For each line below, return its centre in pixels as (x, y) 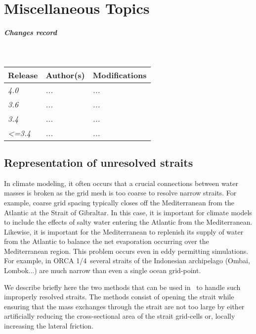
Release (23, 75)
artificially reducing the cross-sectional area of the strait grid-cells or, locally (120, 316)
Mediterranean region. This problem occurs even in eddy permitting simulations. (126, 251)
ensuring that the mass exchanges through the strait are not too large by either (124, 306)
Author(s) (65, 75)
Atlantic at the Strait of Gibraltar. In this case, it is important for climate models (128, 212)
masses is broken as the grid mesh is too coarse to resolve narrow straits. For (120, 193)
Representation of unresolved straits (99, 162)
